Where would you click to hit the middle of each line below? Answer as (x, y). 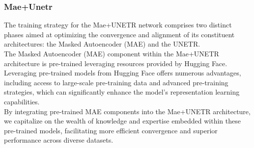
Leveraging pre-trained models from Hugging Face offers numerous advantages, (123, 73)
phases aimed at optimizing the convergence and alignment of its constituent (119, 34)
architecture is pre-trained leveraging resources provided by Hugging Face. (116, 63)
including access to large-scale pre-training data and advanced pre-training (116, 82)
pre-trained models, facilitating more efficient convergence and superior (111, 130)
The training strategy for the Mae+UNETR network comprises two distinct (118, 25)
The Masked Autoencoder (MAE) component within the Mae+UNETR (112, 53)
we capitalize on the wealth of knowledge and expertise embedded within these (122, 121)
